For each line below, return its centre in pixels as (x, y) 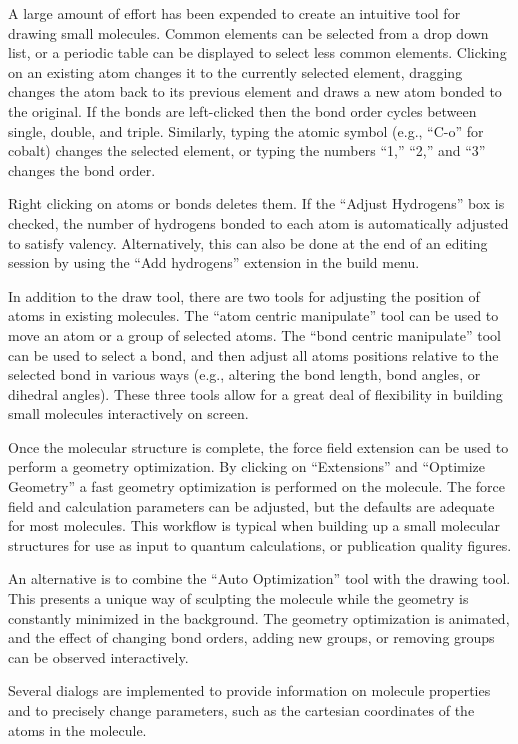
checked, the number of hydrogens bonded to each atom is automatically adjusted (258, 222)
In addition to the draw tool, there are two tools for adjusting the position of (244, 295)
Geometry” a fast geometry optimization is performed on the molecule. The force (257, 486)
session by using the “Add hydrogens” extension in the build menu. (214, 262)
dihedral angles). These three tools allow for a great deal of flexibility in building (255, 393)
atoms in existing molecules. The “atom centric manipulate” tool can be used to (253, 315)
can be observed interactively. (98, 656)
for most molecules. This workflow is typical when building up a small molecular (254, 525)
